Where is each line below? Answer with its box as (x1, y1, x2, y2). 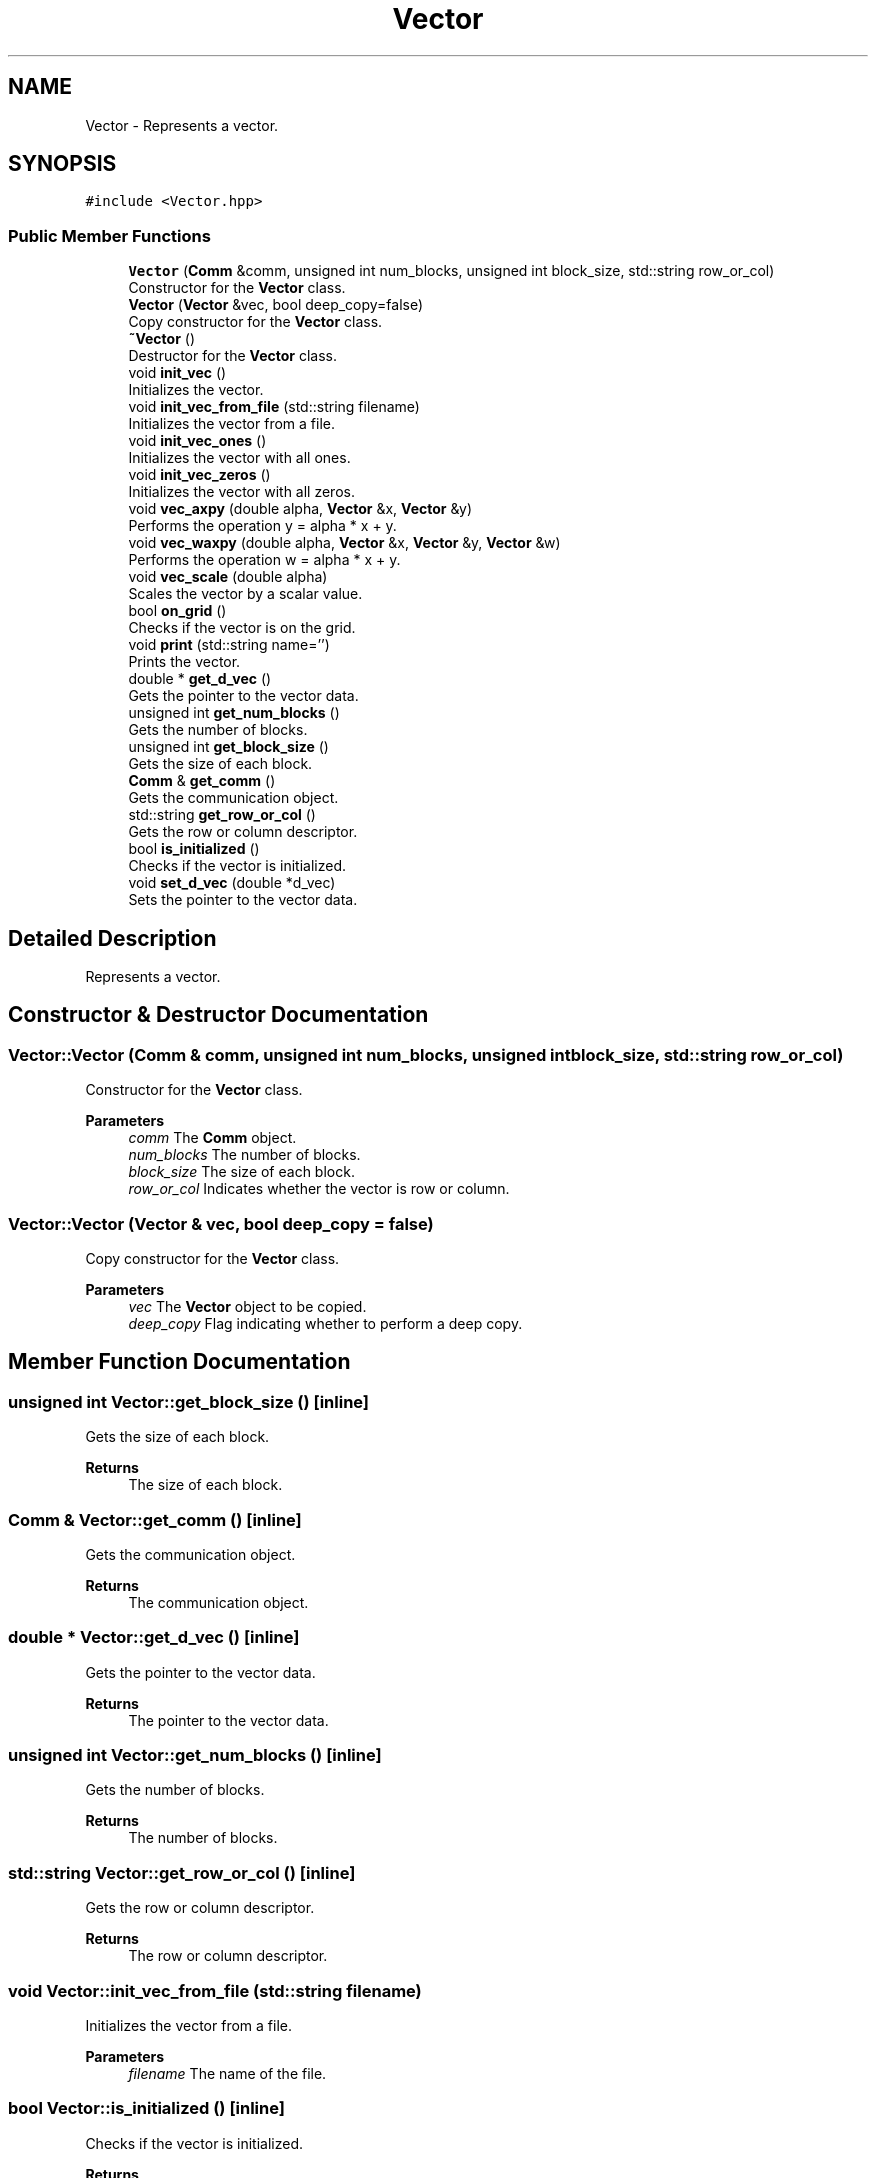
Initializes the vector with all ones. (128, 449, 351, 467)
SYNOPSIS (8, 151, 117, 177)
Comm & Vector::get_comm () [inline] (8, 1509, 302, 1530)
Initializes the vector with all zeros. (128, 483, 355, 501)
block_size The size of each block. (128, 1163, 355, 1181)
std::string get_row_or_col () (128, 806, 316, 824)
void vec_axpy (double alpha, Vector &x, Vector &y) (128, 500, 473, 518)
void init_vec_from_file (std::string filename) (128, 398, 420, 416)
